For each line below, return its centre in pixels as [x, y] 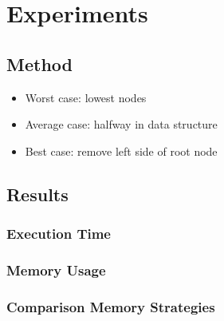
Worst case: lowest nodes [86, 97]
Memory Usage [56, 269]
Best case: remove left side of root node [121, 151]
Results [37, 194]
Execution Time [59, 234]
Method [39, 63]
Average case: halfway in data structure [121, 124]
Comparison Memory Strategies [111, 306]
